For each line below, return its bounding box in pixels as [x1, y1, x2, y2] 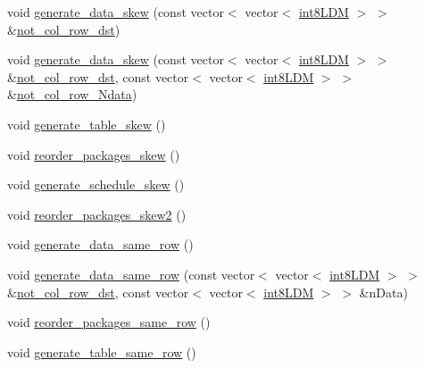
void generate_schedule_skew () [7, 175, 185, 194]
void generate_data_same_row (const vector [7, 264, 255, 283]
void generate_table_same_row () [7, 342, 196, 361]
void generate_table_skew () [7, 114, 166, 133]
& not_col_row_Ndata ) [7, 85, 137, 104]
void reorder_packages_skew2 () [7, 205, 187, 223]
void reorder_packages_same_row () [7, 313, 211, 331]
